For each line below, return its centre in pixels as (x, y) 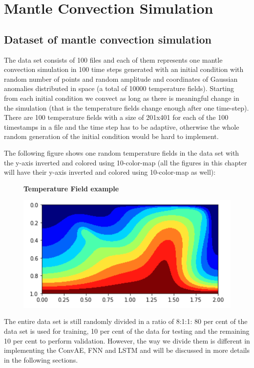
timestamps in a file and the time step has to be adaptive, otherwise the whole (122, 126)
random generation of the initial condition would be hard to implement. (111, 136)
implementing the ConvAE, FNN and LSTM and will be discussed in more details (127, 350)
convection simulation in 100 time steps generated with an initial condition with (124, 69)
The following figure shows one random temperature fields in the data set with (122, 152)
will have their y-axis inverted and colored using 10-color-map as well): (110, 172)
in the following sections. (41, 359)
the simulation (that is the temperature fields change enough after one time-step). (127, 107)
